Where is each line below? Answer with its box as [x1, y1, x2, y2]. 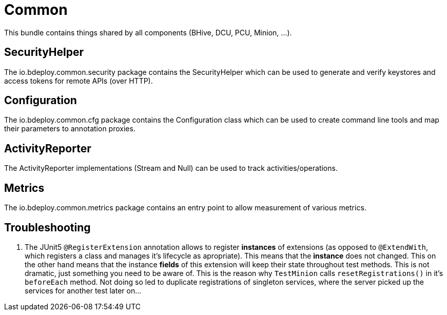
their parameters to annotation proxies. [4, 124, 135, 133]
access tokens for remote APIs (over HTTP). [4, 76, 153, 85]
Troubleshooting [4, 221, 91, 234]
